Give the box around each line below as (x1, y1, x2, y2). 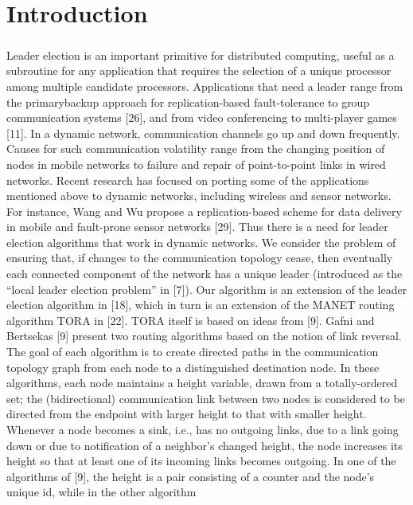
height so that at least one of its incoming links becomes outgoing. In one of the (6, 452, 396, 469)
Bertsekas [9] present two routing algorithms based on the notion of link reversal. (6, 327, 402, 344)
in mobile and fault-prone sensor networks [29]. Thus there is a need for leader (6, 218, 388, 235)
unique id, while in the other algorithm (6, 483, 197, 500)
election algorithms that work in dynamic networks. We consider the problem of (6, 233, 396, 250)
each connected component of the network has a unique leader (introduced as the (6, 265, 403, 282)
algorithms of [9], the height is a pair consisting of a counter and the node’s (6, 468, 375, 484)
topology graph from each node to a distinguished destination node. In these (6, 358, 380, 375)
